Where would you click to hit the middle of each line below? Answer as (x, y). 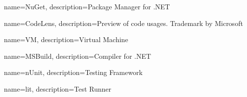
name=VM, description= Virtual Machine (66, 39)
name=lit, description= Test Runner (58, 88)
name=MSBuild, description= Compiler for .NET (78, 56)
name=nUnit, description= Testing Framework (73, 72)
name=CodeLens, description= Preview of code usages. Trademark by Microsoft (123, 23)
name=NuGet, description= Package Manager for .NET (87, 6)
